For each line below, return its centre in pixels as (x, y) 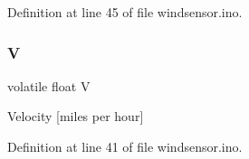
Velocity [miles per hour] (76, 116)
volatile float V (49, 85)
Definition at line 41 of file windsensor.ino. (125, 146)
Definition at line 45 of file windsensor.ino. (125, 12)
